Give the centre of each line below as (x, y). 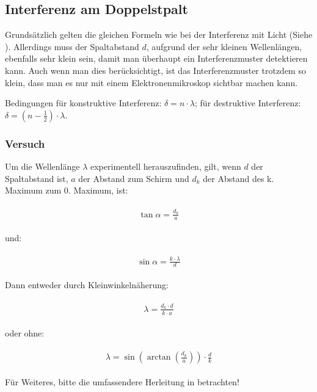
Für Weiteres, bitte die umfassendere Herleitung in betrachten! (122, 382)
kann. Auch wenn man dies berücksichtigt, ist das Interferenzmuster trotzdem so (155, 70)
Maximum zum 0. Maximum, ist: (67, 190)
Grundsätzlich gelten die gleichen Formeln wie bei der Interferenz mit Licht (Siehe (159, 34)
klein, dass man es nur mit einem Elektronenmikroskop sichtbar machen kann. (151, 82)
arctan (159, 358)
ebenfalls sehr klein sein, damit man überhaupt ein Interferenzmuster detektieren (156, 58)
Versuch (25, 143)
